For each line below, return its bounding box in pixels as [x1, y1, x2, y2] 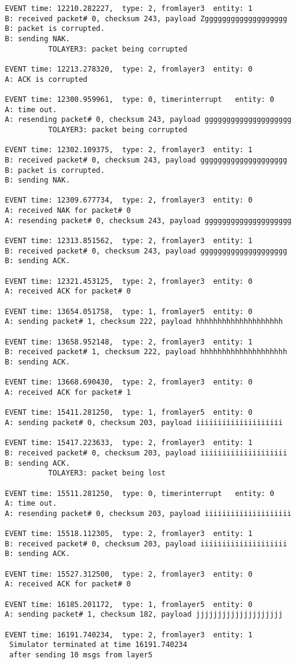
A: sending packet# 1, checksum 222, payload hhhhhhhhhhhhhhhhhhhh [5, 317, 283, 326]
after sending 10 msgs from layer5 [9, 651, 153, 659]
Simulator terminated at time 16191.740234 [9, 640, 187, 649]
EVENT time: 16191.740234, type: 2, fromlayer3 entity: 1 [5, 630, 253, 639]
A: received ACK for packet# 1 [5, 387, 131, 397]
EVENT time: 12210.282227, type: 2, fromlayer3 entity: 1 [5, 4, 253, 13]
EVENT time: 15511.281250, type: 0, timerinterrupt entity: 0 [5, 489, 274, 498]
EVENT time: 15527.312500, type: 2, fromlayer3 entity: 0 [5, 569, 253, 578]
